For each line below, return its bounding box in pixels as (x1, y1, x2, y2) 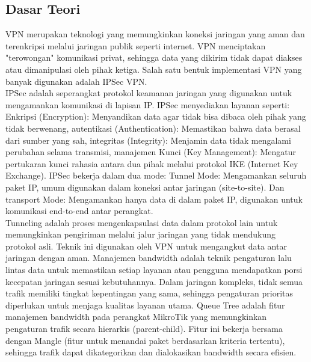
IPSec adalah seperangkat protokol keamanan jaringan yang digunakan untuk (5, 87, 292, 99)
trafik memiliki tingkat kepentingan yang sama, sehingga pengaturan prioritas (5, 287, 294, 299)
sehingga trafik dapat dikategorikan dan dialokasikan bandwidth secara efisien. (5, 346, 297, 358)
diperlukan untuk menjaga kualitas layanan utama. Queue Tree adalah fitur (5, 298, 285, 311)
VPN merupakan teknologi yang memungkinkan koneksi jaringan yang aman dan (5, 28, 305, 40)
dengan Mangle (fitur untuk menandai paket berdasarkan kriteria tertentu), (5, 334, 285, 346)
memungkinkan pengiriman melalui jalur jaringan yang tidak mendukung (5, 228, 276, 241)
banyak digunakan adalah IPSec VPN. (5, 75, 147, 87)
